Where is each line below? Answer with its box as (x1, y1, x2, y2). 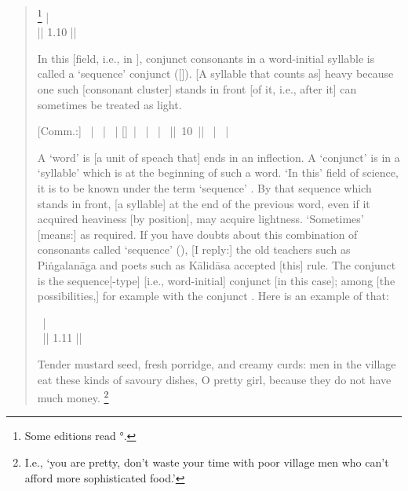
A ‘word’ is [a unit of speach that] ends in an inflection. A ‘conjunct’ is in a (37, 148, 400, 165)
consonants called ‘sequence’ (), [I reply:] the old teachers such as (37, 241, 351, 258)
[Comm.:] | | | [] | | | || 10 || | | (37, 123, 229, 139)
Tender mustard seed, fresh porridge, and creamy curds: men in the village (37, 355, 396, 372)
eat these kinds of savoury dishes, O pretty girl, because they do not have (37, 371, 392, 387)
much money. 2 (37, 387, 109, 405)
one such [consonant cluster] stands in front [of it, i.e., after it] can (37, 81, 357, 97)
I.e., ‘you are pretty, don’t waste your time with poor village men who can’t (24, 453, 389, 470)
